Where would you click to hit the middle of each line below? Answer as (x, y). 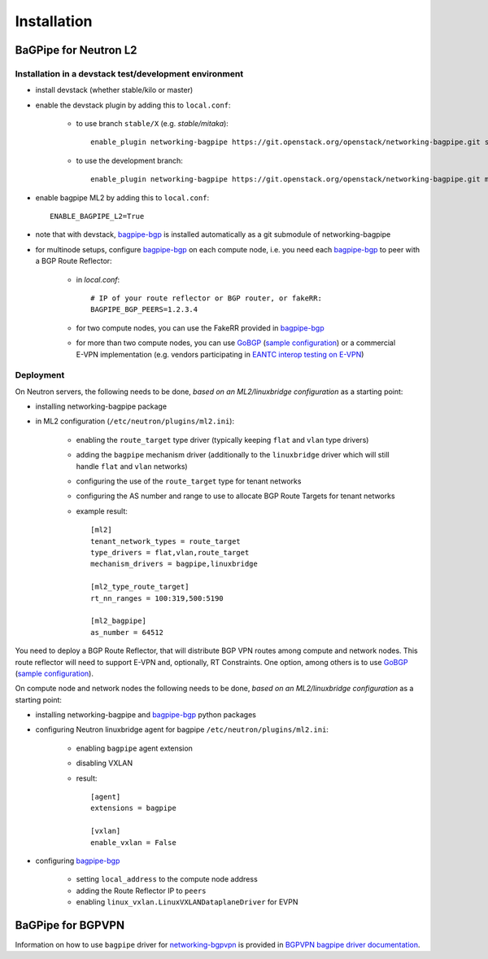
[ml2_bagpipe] (118, 621)
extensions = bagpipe (133, 808)
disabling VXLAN (105, 763)
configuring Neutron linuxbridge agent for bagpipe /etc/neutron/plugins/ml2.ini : (182, 729)
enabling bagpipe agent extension (134, 748)
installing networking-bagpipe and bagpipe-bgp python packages (146, 715)
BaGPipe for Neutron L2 (76, 50)
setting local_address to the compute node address (167, 879)
